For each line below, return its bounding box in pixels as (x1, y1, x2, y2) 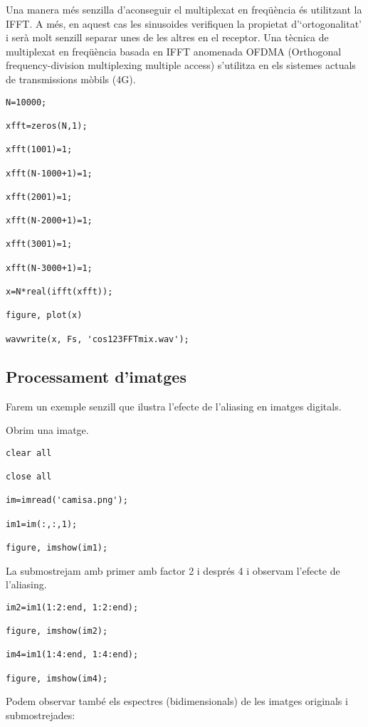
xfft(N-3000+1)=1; (6, 262, 93, 273)
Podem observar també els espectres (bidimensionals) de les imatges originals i (6, 694, 348, 709)
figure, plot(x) (6, 310, 83, 321)
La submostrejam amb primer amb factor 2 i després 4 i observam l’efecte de (6, 563, 340, 578)
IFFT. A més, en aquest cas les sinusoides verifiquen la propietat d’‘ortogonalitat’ (6, 16, 362, 31)
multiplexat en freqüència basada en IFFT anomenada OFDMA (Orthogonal (6, 43, 342, 58)
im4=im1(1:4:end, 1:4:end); (6, 649, 139, 660)
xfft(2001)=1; (6, 191, 73, 202)
